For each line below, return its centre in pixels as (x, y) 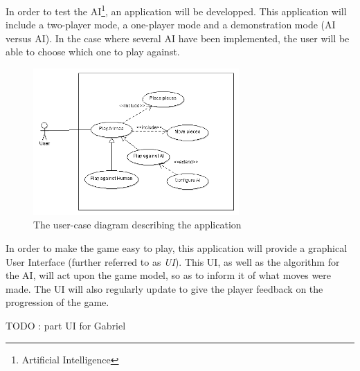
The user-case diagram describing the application (137, 225)
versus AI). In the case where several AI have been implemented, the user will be (178, 38)
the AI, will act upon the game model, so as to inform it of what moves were (169, 275)
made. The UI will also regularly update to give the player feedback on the (164, 288)
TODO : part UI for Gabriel (66, 325)
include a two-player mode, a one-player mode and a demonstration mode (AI (171, 25)
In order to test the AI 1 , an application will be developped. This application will (176, 10)
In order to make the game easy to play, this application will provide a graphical (177, 247)
